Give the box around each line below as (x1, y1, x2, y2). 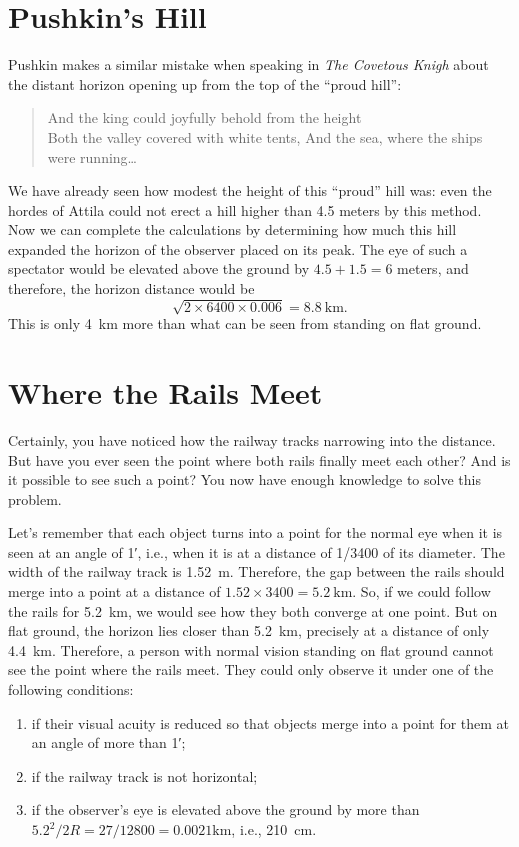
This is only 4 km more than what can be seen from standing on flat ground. (8, 313, 482, 334)
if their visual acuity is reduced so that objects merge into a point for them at (31, 712, 510, 733)
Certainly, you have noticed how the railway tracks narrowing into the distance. (8, 429, 496, 450)
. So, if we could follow (352, 581, 491, 602)
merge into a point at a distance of (8, 581, 221, 602)
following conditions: (8, 679, 134, 700)
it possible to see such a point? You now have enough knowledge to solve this (8, 469, 481, 490)
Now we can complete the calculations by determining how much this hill (8, 219, 457, 240)
